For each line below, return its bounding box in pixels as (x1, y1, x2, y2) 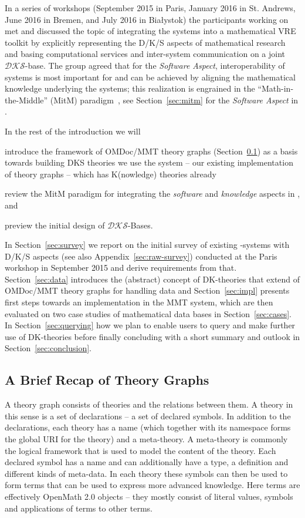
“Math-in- (257, 82, 294, 95)
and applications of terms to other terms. (5, 502, 152, 514)
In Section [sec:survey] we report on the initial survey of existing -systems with (5, 238, 290, 251)
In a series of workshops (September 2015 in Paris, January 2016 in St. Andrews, (5, 2, 296, 14)
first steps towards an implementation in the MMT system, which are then (5, 296, 273, 308)
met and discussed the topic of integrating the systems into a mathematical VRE (5, 25, 296, 37)
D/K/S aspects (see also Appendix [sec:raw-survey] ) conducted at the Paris (5, 250, 277, 262)
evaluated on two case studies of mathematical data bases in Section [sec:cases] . (5, 307, 292, 319)
